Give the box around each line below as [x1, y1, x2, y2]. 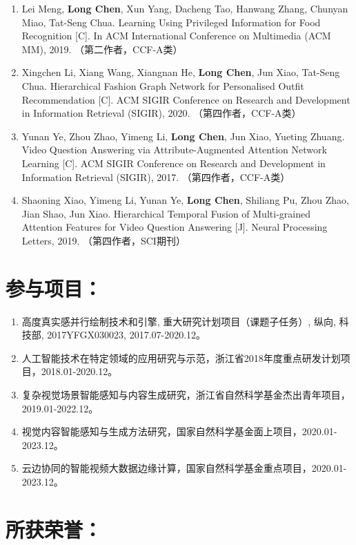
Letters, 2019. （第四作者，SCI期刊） [21, 233, 186, 247]
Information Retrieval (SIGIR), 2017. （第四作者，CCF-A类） [21, 169, 290, 184]
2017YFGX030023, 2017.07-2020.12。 [47, 327, 206, 342]
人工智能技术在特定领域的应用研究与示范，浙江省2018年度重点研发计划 [21, 350, 341, 365]
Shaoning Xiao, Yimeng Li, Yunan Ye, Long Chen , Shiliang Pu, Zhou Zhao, [21, 193, 349, 207]
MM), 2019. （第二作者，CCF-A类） [21, 41, 183, 56]
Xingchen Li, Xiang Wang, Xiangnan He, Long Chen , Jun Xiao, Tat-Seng [21, 65, 340, 79]
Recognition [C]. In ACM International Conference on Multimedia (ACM [21, 28, 331, 43]
